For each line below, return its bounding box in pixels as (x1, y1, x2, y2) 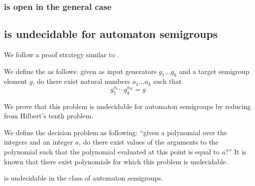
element (4, 76, 28, 86)
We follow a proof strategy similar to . (4, 49, 120, 60)
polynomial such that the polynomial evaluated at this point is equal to (4, 147, 220, 157)
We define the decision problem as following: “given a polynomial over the (4, 127, 227, 137)
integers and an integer (4, 137, 73, 147)
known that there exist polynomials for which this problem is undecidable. (4, 156, 228, 166)
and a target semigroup (179, 66, 250, 76)
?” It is (225, 147, 247, 157)
